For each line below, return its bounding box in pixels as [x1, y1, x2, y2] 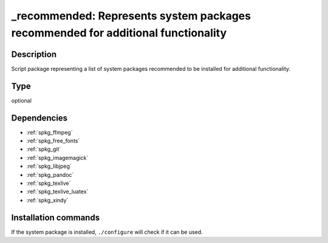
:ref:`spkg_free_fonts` [26, 137, 80, 145]
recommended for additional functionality [11, 26, 227, 39]
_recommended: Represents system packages [11, 9, 251, 22]
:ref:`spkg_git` [26, 145, 61, 153]
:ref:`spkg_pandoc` [26, 171, 74, 178]
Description [11, 49, 57, 59]
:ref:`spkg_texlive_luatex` [26, 188, 89, 195]
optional [11, 97, 32, 104]
